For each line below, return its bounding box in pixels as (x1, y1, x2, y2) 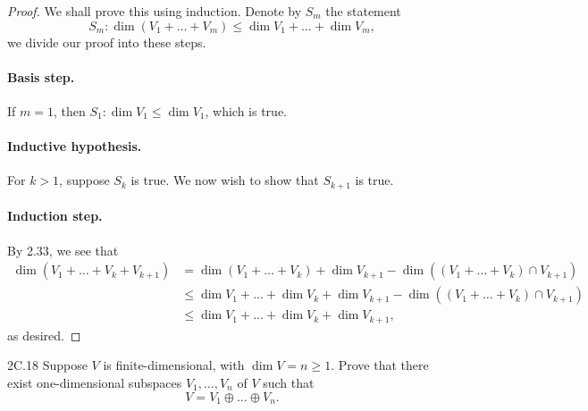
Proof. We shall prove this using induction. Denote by (7, 2, 302, 20)
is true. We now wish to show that (130, 171, 319, 189)
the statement (325, 2, 401, 20)
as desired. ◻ (7, 325, 81, 344)
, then (53, 101, 86, 120)
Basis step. (7, 67, 75, 86)
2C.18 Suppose (7, 356, 88, 374)
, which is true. (205, 101, 287, 120)
